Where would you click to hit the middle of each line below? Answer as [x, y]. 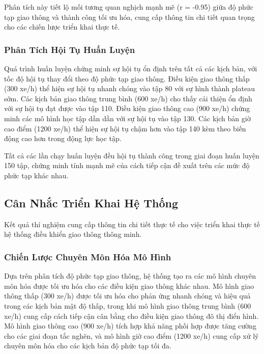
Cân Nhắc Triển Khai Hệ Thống [91, 202]
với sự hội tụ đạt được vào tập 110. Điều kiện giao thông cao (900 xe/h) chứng [127, 108]
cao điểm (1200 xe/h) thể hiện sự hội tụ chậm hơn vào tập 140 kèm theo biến [125, 128]
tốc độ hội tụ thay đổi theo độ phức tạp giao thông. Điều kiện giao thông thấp [127, 78]
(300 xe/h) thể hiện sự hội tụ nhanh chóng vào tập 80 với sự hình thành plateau [129, 88]
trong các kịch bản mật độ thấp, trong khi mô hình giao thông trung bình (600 [128, 305]
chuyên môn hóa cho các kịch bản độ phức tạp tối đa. [88, 346]
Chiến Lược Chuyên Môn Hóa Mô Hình [88, 256]
